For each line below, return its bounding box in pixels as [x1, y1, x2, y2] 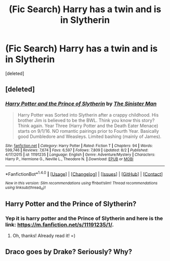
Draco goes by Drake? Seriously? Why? [5, 247, 133, 256]
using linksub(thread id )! [5, 185, 46, 191]
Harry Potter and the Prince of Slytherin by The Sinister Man [5, 100, 157, 107]
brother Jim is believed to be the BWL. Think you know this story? [17, 117, 155, 123]
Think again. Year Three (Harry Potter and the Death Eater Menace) [17, 123, 158, 129]
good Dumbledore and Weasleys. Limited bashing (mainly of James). [17, 133, 162, 139]
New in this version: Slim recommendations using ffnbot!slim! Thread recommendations [5, 181, 158, 186]
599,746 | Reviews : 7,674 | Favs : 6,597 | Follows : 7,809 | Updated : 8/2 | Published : [5, 147, 149, 153]
